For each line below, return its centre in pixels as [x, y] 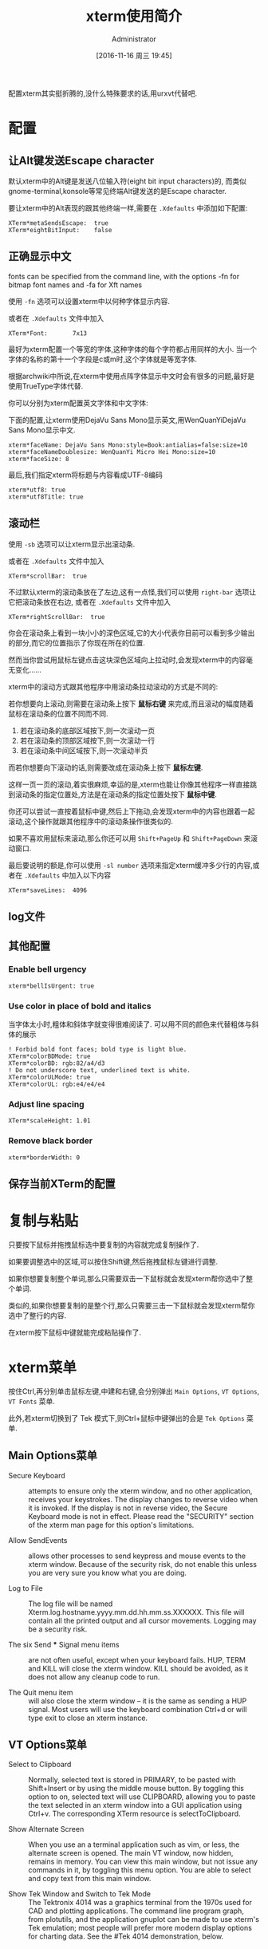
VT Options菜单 [48, 1745]
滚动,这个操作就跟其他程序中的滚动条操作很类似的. [91, 821]
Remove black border [51, 1141]
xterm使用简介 [134, 16]
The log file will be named [71, 1604]
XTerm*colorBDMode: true [49, 1056]
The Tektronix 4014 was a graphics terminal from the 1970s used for [140, 1903]
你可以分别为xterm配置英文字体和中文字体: [79, 403]
